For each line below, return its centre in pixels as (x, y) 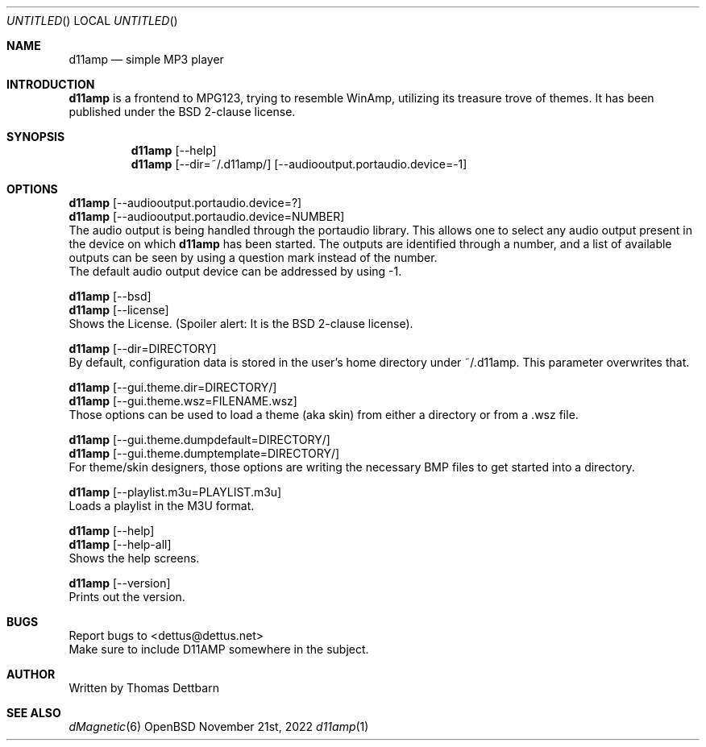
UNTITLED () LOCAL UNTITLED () (92, 21)
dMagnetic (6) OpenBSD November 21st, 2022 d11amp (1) (219, 726)
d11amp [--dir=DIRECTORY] (143, 349)
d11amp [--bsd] (110, 296)
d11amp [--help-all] (120, 544)
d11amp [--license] (119, 310)
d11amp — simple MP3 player (146, 59)
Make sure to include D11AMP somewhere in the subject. (219, 649)
